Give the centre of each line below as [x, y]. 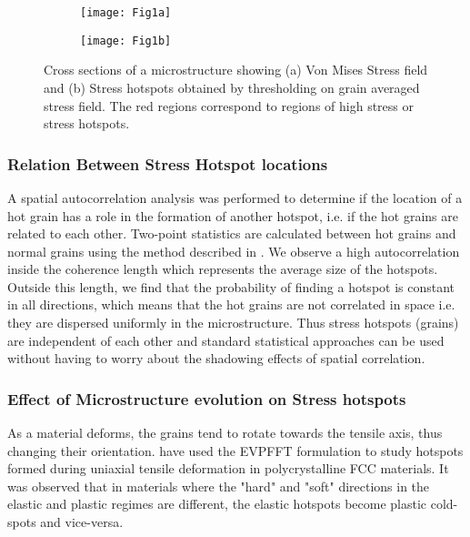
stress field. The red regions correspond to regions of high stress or [229, 105]
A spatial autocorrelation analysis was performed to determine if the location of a [235, 197]
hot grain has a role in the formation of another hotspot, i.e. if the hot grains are [233, 215]
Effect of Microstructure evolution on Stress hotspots [207, 398]
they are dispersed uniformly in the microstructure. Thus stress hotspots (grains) [233, 323]
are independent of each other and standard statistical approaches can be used [226, 340]
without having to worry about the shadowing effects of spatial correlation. [216, 358]
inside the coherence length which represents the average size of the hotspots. [223, 269]
